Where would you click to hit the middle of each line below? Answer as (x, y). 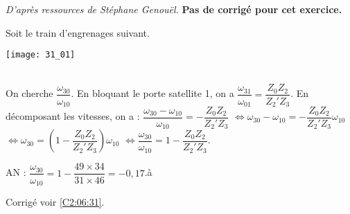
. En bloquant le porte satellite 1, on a (152, 93)
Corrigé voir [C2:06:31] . (55, 201)
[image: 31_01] (41, 55)
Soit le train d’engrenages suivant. (78, 32)
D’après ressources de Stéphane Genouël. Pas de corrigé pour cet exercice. (174, 9)
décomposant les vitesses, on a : (73, 116)
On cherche (29, 93)
